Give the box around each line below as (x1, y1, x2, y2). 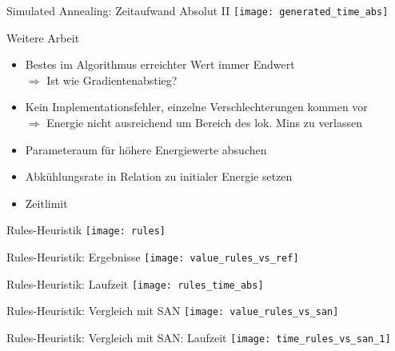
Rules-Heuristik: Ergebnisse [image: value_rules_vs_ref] (6, 249, 299, 265)
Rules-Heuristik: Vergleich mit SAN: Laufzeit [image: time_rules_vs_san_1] (6, 329, 391, 346)
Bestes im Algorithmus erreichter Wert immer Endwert (25, 56, 295, 73)
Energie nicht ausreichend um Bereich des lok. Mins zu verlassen (46, 114, 363, 131)
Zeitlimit (25, 194, 68, 211)
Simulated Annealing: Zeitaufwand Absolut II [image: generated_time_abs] (6, 2, 389, 18)
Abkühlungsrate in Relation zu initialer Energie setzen (25, 168, 293, 185)
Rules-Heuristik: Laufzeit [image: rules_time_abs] (6, 275, 264, 292)
